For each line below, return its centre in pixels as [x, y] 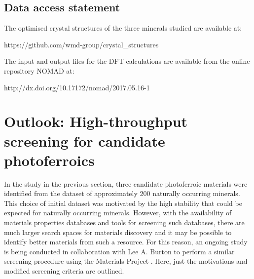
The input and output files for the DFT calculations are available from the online [127, 61]
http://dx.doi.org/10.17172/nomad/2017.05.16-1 [77, 87]
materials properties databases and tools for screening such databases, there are [124, 222]
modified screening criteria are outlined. [64, 271]
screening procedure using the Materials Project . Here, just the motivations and [126, 261]
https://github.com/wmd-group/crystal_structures [81, 44]
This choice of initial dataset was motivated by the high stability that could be [123, 203]
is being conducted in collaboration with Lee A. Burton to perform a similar [119, 251]
